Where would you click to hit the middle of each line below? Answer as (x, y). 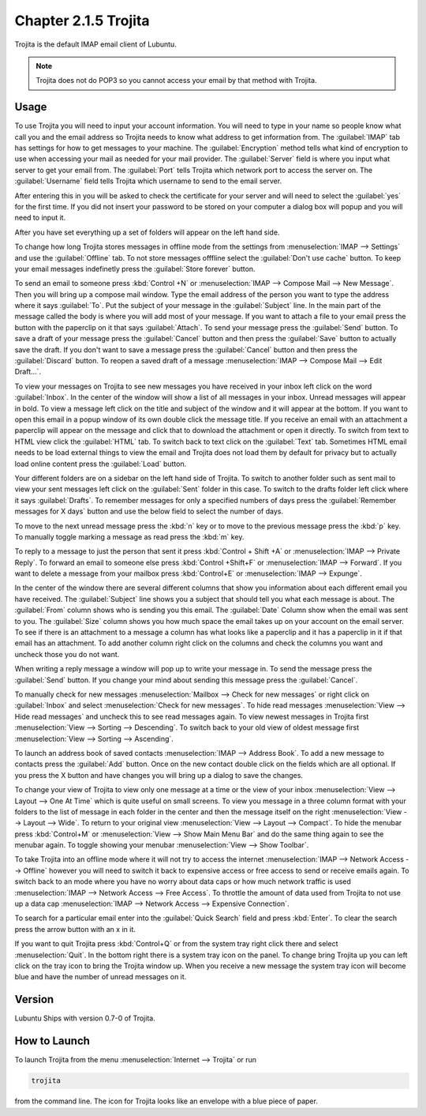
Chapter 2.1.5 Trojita (82, 21)
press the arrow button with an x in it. (75, 929)
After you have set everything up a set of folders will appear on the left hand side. (147, 232)
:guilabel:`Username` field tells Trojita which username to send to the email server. (148, 181)
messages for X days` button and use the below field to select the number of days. (149, 511)
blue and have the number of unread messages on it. (101, 977)
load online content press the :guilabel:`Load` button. (101, 464)
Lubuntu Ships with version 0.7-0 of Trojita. (85, 1018)
